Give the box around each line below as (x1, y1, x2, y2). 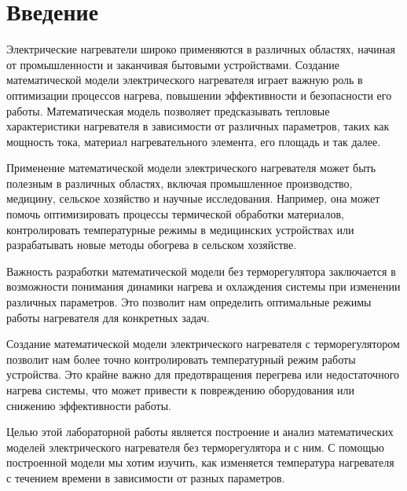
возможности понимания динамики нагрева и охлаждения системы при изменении (6, 278, 401, 295)
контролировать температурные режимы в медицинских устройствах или (6, 221, 354, 237)
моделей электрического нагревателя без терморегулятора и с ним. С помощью (6, 438, 385, 455)
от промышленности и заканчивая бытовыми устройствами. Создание (6, 56, 339, 72)
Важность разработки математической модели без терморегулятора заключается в (6, 262, 396, 279)
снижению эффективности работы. (6, 397, 171, 413)
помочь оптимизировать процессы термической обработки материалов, (6, 206, 344, 222)
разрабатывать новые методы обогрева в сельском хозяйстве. (6, 236, 297, 253)
